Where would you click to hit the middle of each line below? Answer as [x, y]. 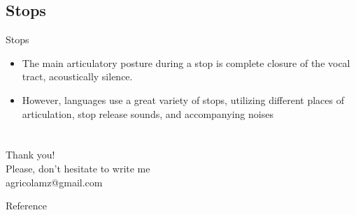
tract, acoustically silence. [77, 76]
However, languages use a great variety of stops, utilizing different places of [183, 99]
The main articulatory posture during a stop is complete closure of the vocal [186, 62]
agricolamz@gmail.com [54, 182]
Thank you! [30, 155]
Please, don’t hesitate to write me [78, 168]
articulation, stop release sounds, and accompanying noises [148, 113]
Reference [26, 206]
